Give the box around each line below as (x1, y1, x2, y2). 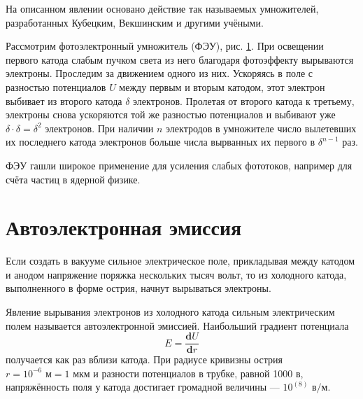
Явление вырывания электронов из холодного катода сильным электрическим (6, 304, 335, 319)
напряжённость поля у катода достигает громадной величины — (6, 379, 280, 394)
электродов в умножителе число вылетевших (166, 120, 357, 135)
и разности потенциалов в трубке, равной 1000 (93, 365, 293, 380)
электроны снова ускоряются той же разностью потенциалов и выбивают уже (6, 107, 336, 122)
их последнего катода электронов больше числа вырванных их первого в (6, 134, 315, 149)
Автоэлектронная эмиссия (6, 213, 242, 241)
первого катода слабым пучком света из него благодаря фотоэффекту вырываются (6, 52, 354, 66)
